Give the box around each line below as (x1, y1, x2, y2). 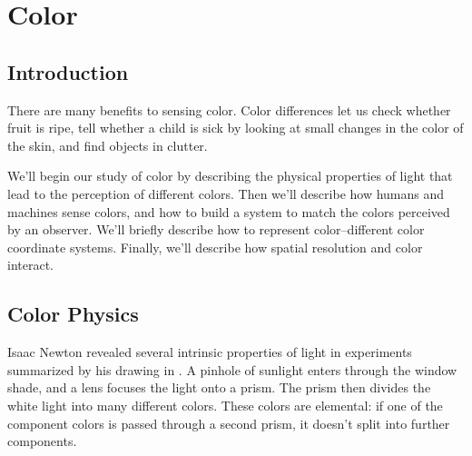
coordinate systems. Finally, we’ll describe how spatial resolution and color (7, 237, 423, 256)
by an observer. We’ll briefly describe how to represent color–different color (7, 220, 425, 239)
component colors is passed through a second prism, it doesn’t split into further (7, 413, 450, 432)
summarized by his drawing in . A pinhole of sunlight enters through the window (7, 360, 457, 379)
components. (7, 431, 77, 451)
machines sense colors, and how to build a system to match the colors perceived (7, 202, 450, 221)
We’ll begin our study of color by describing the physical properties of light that (7, 166, 453, 185)
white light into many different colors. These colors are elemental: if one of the (7, 395, 443, 414)
